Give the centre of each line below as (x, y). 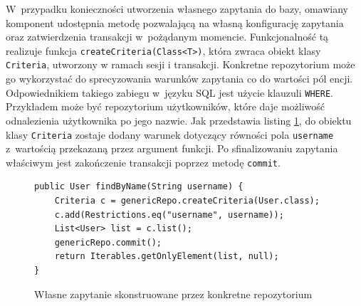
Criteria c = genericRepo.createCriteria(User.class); (187, 201)
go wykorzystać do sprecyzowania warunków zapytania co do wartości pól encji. (179, 79)
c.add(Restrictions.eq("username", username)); (169, 215)
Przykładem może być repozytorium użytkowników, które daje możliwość (166, 106)
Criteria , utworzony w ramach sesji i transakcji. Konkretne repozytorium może (180, 64)
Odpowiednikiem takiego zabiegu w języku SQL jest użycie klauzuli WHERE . (169, 92)
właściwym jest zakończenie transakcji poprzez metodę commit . (143, 162)
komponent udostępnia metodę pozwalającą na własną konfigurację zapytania (175, 22)
